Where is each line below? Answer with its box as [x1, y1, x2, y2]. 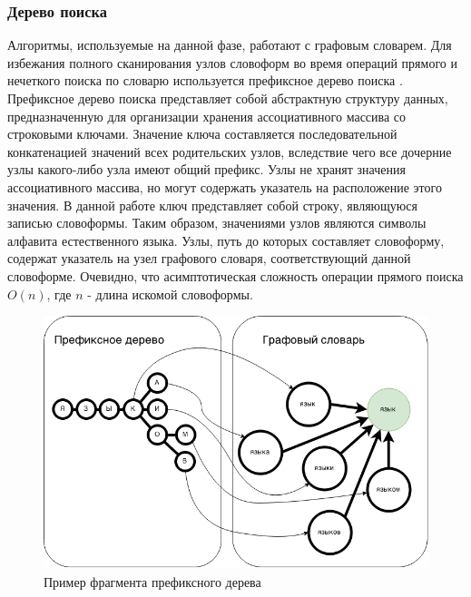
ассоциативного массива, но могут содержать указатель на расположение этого [7, 177, 442, 196]
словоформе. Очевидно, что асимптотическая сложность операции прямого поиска [7, 266, 464, 285]
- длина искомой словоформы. [87, 284, 253, 303]
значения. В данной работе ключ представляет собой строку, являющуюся [7, 195, 417, 214]
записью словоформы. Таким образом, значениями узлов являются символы [7, 213, 427, 232]
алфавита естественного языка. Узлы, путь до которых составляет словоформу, [7, 230, 445, 250]
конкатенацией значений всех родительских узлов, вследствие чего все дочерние [7, 142, 452, 161]
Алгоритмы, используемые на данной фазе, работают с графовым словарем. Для [7, 35, 452, 54]
